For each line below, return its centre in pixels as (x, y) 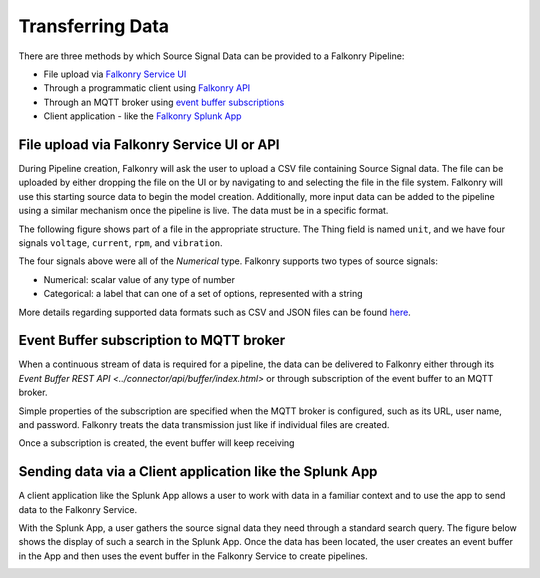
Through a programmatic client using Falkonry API (147, 88)
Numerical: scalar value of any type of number (139, 279)
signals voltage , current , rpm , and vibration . (121, 242)
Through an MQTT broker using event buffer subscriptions (164, 102)
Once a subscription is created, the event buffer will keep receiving (156, 443)
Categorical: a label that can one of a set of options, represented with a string (203, 294)
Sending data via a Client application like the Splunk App (198, 471)
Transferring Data (94, 26)
